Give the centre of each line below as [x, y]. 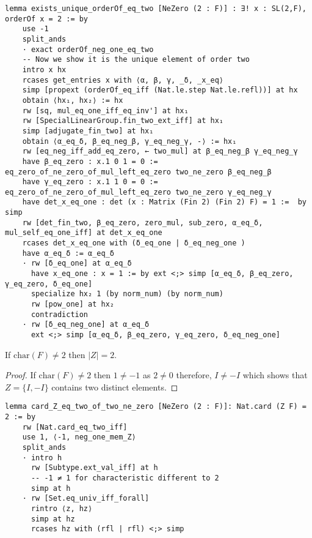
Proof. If [20, 375]
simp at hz [53, 519]
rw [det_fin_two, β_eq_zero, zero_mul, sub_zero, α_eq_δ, [143, 222]
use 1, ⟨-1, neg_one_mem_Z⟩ [79, 437]
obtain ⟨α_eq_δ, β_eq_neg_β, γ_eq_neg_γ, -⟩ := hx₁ [129, 141]
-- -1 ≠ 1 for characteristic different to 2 [125, 478]
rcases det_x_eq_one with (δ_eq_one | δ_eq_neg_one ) [134, 243]
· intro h [42, 458]
